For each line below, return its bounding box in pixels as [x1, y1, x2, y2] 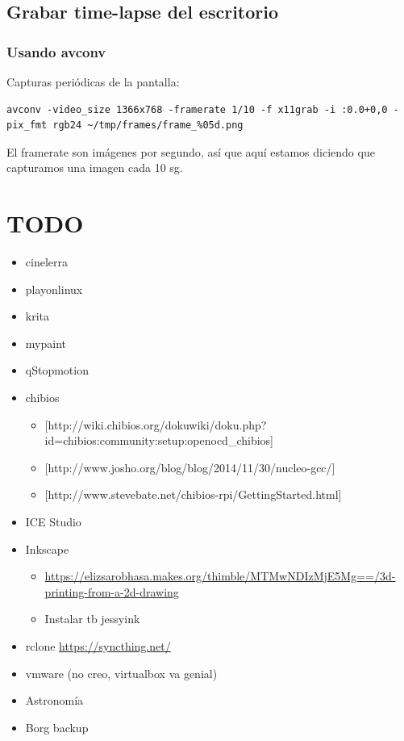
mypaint [25, 334, 66, 351]
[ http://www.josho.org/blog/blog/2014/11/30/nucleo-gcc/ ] [44, 458, 335, 475]
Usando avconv [6, 41, 106, 61]
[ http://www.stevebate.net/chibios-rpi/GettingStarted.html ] [44, 486, 342, 503]
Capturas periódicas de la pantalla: [6, 73, 180, 90]
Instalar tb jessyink [44, 610, 140, 627]
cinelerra [25, 253, 68, 270]
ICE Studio [25, 513, 81, 530]
